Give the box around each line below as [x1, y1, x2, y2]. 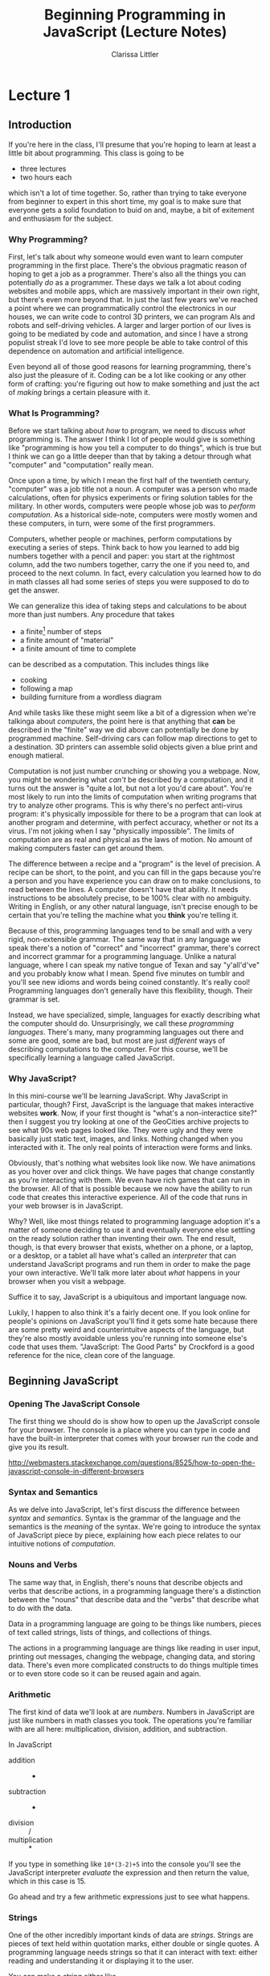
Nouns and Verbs [8, 1559, 78, 1571]
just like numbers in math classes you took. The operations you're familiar [8, 1715, 252, 1725]
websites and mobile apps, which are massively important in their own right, [8, 286, 260, 296]
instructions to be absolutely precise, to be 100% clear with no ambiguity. [8, 893, 252, 903]
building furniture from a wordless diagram [19, 692, 162, 702]
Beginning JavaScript [8, 1374, 119, 1388]
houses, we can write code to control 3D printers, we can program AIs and [8, 312, 256, 322]
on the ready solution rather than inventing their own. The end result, [8, 1234, 236, 1243]
